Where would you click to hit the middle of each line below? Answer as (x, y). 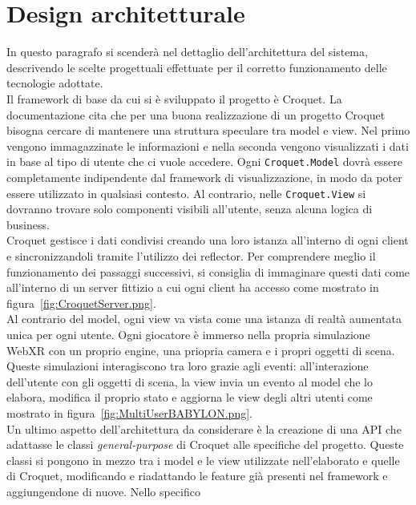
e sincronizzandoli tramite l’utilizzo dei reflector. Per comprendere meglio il (191, 255)
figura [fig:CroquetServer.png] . (81, 303)
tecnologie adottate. (55, 83)
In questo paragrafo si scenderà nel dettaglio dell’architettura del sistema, (187, 52)
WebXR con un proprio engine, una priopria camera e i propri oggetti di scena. (201, 350)
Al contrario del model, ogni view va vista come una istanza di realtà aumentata (204, 319)
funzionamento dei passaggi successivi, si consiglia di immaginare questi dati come (208, 271)
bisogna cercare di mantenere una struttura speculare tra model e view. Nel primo (208, 130)
